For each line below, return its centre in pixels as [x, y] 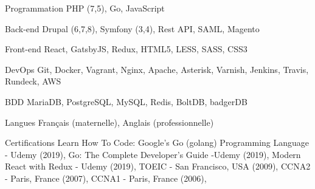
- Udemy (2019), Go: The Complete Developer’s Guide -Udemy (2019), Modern [153, 154]
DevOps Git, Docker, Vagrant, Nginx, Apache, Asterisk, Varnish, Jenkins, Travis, [157, 69]
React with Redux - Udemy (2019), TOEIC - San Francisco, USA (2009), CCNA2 [158, 166]
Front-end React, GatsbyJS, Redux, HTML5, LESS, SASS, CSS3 [126, 49]
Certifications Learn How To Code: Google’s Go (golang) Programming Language [157, 143]
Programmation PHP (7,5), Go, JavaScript [85, 8]
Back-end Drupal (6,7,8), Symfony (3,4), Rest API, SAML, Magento [132, 28]
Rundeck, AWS [33, 81]
